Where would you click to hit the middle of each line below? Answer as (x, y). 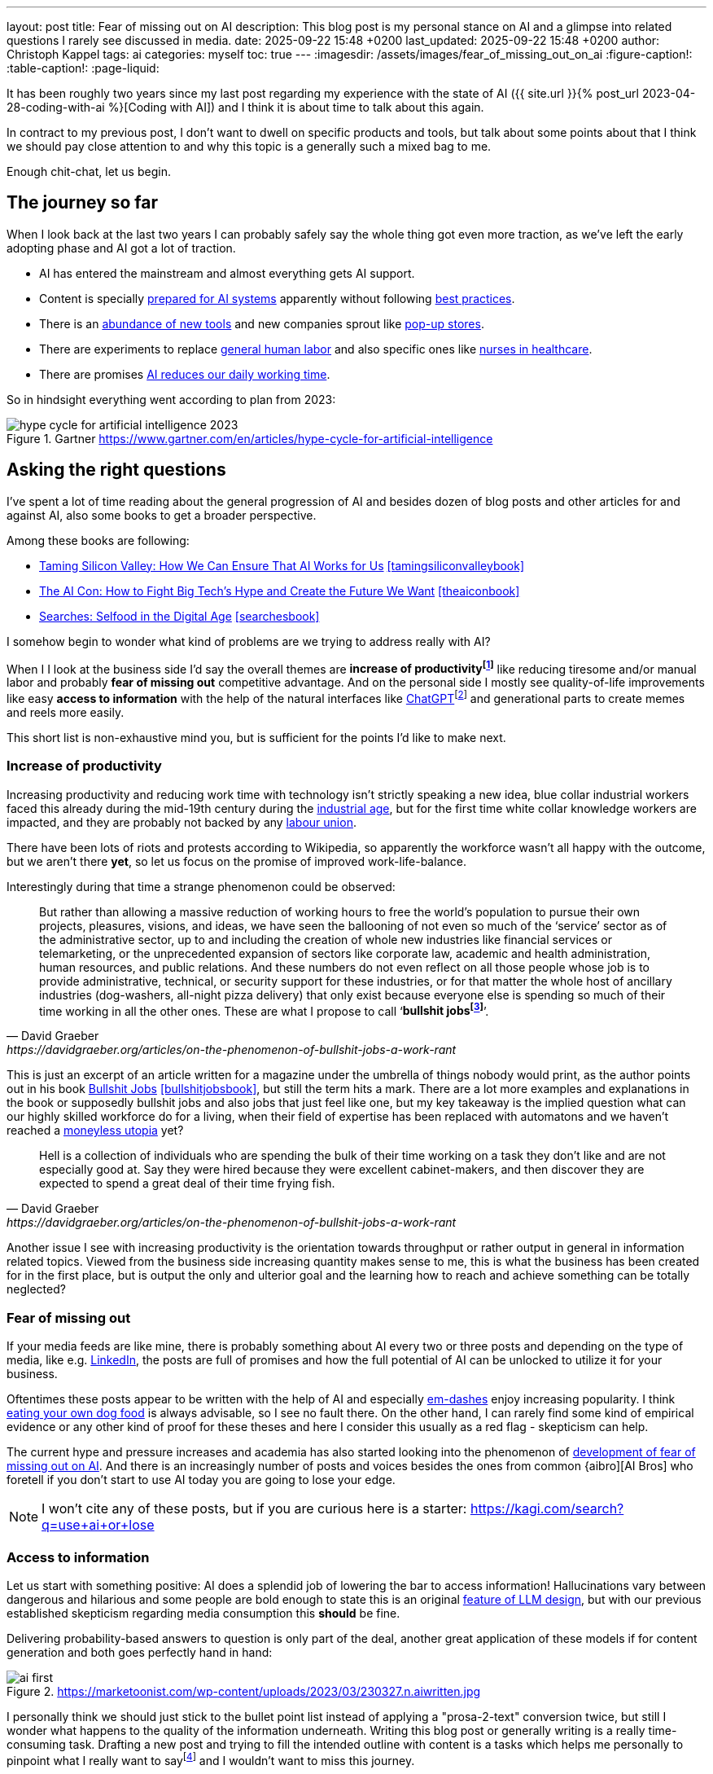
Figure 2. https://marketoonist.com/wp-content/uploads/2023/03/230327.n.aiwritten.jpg (244, 1691)
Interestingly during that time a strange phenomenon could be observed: (201, 886)
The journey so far (83, 203)
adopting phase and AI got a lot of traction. (121, 248)
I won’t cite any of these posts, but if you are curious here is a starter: (254, 1509)
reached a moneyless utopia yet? (95, 1131)
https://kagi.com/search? (547, 1509)
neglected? (36, 1289)
